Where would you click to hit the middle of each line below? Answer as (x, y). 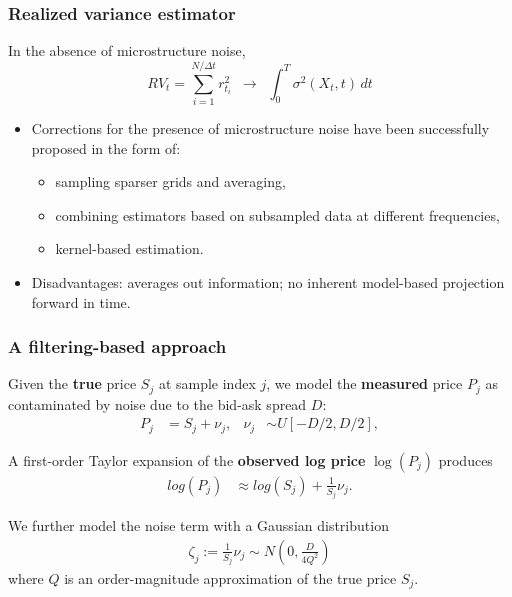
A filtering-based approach (117, 346)
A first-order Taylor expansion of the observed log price (187, 459)
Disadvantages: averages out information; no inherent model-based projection (268, 281)
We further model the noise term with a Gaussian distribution (198, 525)
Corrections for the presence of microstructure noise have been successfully (260, 127)
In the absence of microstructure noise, (127, 50)
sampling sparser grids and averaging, (170, 181)
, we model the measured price (364, 383)
